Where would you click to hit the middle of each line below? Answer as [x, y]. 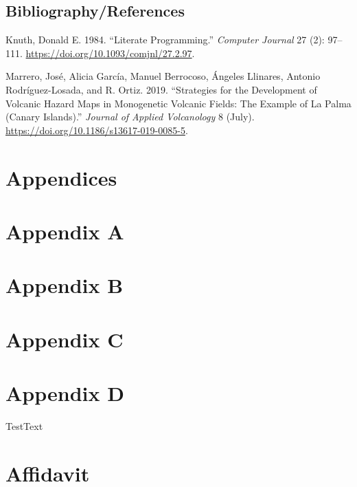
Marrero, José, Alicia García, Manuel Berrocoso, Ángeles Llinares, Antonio [163, 76]
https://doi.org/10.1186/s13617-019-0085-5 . [97, 130]
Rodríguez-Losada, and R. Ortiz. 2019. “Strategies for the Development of [161, 89]
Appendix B [65, 285]
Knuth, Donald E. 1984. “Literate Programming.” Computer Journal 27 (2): [165, 40]
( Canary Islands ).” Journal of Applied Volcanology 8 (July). [130, 117]
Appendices [61, 177]
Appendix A [65, 231]
